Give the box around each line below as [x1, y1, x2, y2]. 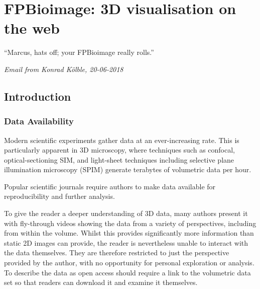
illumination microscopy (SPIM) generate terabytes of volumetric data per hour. [4, 164, 251, 175]
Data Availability [4, 115, 74, 127]
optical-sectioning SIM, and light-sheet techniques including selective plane [4, 154, 234, 165]
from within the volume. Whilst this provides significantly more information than [4, 228, 254, 238]
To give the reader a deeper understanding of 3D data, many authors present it [4, 208, 248, 219]
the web [4, 18, 60, 38]
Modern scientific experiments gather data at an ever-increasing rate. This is [4, 134, 239, 145]
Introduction [4, 88, 71, 104]
